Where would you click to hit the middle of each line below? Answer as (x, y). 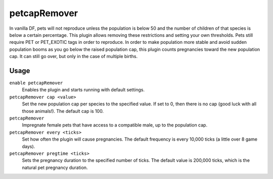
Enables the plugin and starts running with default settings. (83, 90)
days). (29, 146)
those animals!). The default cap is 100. (63, 111)
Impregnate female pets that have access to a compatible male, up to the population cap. (115, 125)
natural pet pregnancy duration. (55, 167)
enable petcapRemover (36, 83)
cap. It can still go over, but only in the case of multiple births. (74, 56)
